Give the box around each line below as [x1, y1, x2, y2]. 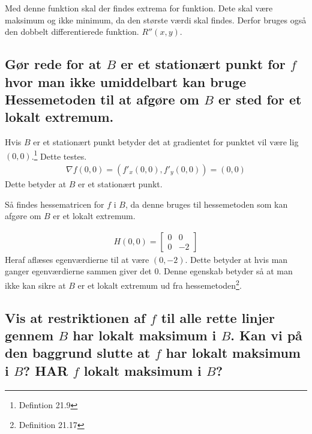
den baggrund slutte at [5, 343, 151, 362]
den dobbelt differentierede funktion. [5, 25, 139, 38]
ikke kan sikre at [5, 279, 66, 291]
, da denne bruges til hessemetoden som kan [125, 197, 288, 210]
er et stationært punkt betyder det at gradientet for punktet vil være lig [33, 136, 299, 148]
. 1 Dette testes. [31, 148, 87, 162]
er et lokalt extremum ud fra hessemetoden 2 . [77, 277, 242, 291]
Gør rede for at [5, 55, 102, 73]
